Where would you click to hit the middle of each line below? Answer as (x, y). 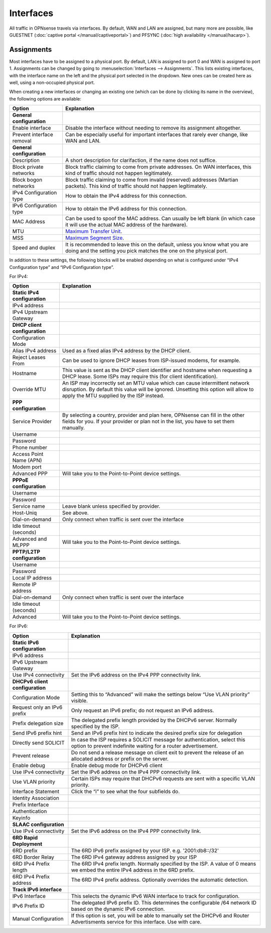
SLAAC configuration (38, 824)
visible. (79, 700)
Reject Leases (29, 357)
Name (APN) (27, 460)
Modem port (27, 467)
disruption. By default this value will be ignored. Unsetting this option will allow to (158, 390)
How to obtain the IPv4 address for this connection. (126, 196)
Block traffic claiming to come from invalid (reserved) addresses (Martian (152, 180)
